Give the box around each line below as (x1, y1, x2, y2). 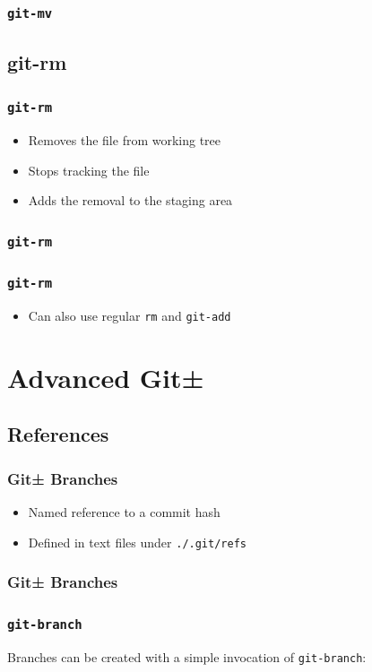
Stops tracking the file (28, 160, 150, 179)
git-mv (7, 5, 53, 21)
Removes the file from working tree (28, 130, 221, 149)
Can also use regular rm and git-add (28, 306, 231, 324)
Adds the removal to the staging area (28, 191, 233, 210)
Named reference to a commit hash (28, 502, 221, 521)
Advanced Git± (7, 358, 204, 395)
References (7, 420, 109, 448)
